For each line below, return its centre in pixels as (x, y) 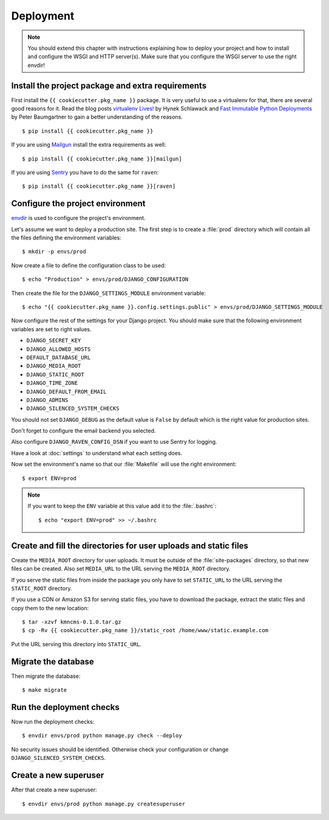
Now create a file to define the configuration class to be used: (89, 265)
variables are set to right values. (51, 329)
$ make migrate (45, 690)
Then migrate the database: (46, 676)
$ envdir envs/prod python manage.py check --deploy (102, 736)
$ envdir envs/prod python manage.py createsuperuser (103, 804)
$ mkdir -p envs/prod (54, 252)
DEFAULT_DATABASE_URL (59, 357)
